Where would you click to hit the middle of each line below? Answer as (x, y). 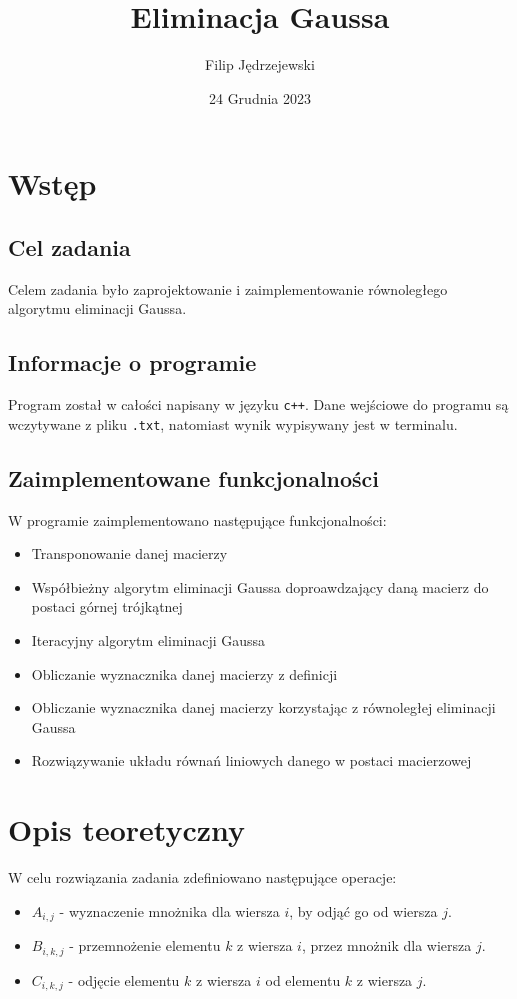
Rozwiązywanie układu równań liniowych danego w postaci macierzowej (251, 760)
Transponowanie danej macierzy (129, 553)
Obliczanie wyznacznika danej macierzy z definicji (184, 673)
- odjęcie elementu (124, 979)
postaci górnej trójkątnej (107, 606)
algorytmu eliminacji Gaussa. (97, 308)
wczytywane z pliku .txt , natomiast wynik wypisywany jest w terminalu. (233, 423)
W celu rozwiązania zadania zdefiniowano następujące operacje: (202, 877)
